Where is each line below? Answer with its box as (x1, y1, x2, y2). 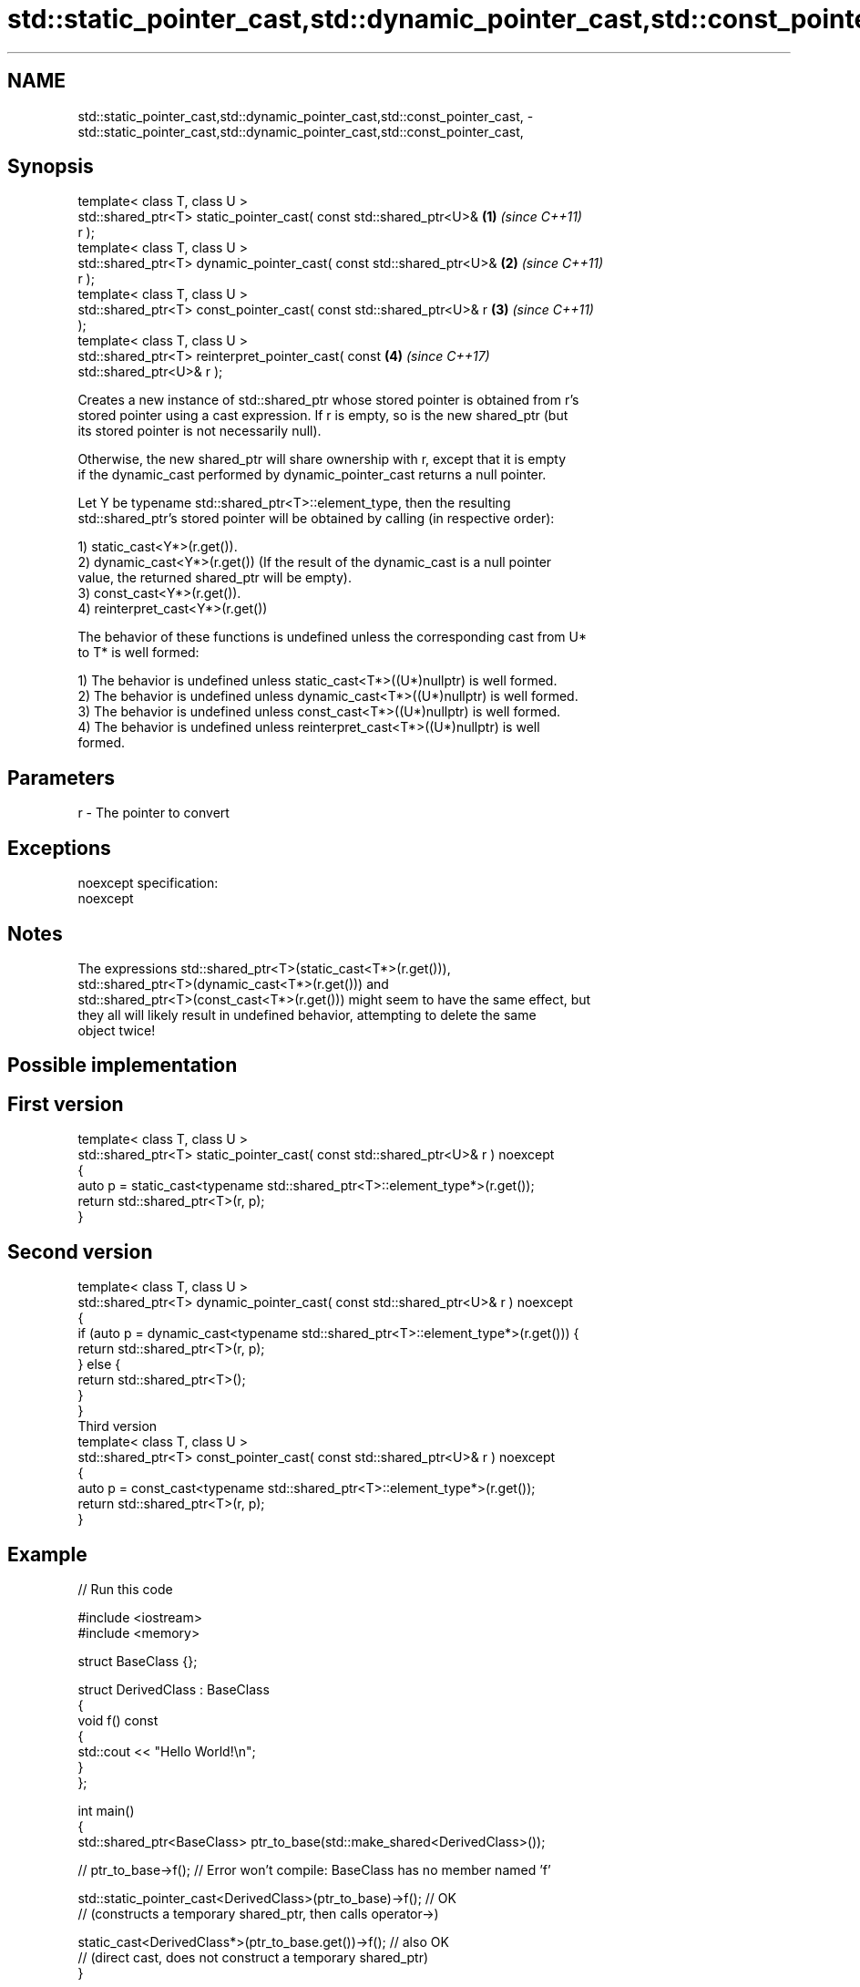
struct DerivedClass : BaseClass (77, 1681, 270, 1697)
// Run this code (77, 1580, 173, 1597)
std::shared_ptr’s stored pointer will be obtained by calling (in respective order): (77, 510, 555, 527)
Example (7, 1542, 87, 1566)
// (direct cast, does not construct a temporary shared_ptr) (77, 1949, 429, 1965)
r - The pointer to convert (77, 805, 230, 821)
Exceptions (7, 836, 111, 860)
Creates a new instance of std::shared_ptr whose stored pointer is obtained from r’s (77, 392, 579, 408)
